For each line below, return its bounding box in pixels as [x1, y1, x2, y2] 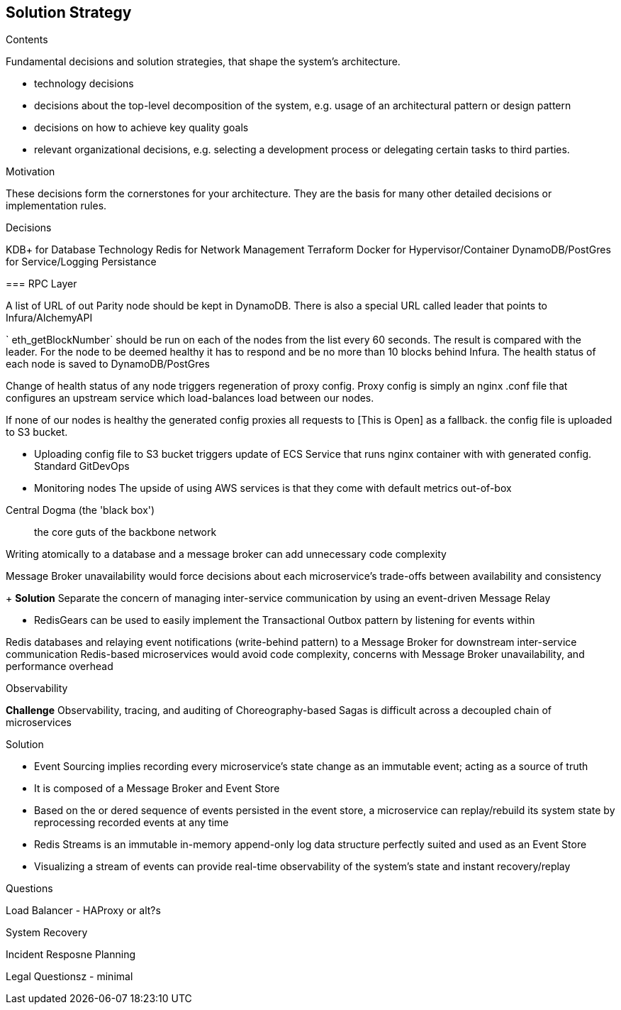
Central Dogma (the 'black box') [6, 504, 155, 517]
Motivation [6, 165, 55, 178]
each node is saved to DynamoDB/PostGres [6, 358, 210, 370]
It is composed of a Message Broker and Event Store [34, 782, 280, 795]
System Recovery [6, 926, 88, 939]
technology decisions [34, 77, 134, 90]
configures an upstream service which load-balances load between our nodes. [6, 392, 374, 405]
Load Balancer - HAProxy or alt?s [6, 904, 161, 917]
